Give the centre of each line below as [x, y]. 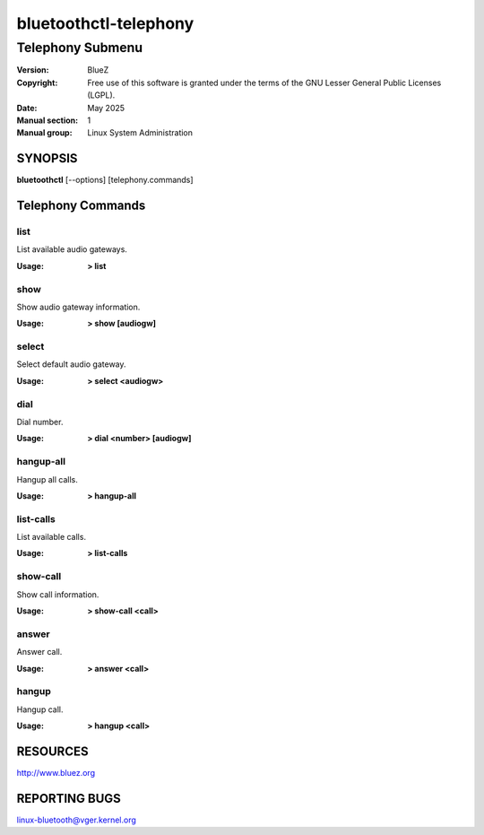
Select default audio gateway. [71, 364]
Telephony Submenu [80, 48]
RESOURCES [52, 751]
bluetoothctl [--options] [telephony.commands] [105, 180]
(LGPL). [101, 95]
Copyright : [37, 83]
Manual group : [44, 133]
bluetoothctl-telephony [105, 23]
